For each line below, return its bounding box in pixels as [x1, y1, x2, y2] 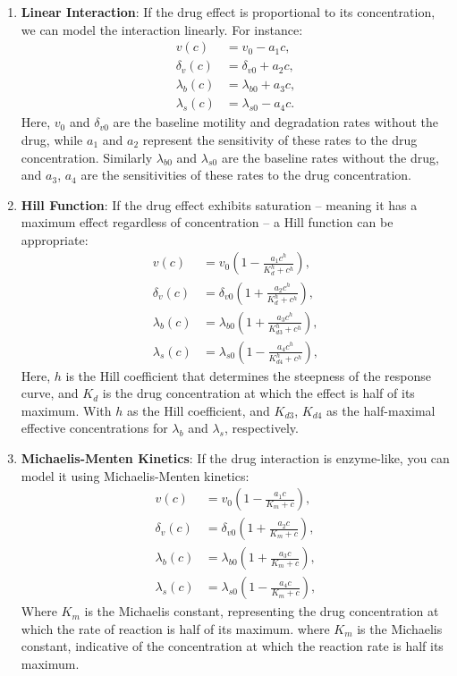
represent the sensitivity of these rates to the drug [142, 130, 418, 148]
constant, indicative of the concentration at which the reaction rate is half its [21, 637, 444, 655]
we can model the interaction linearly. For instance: [21, 20, 303, 38]
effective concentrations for [21, 418, 168, 437]
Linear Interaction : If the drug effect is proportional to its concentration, [21, 3, 436, 21]
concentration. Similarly [21, 148, 153, 166]
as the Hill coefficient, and [126, 401, 270, 419]
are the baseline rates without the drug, [221, 148, 439, 166]
